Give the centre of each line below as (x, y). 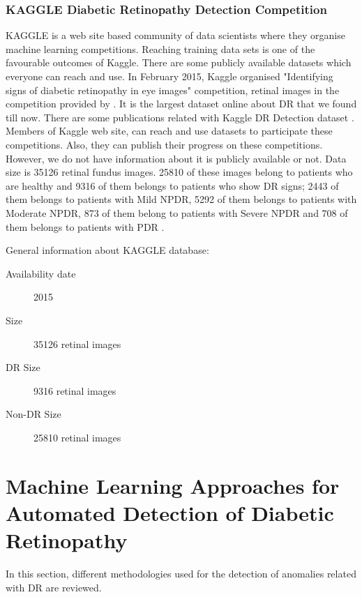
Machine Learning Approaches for (173, 485)
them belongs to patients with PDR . (85, 226)
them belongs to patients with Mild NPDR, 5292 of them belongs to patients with (181, 199)
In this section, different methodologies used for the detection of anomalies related (181, 573)
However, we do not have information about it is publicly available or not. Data (176, 158)
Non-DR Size (33, 414)
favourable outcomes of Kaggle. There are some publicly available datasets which (179, 62)
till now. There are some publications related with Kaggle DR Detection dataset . (180, 117)
